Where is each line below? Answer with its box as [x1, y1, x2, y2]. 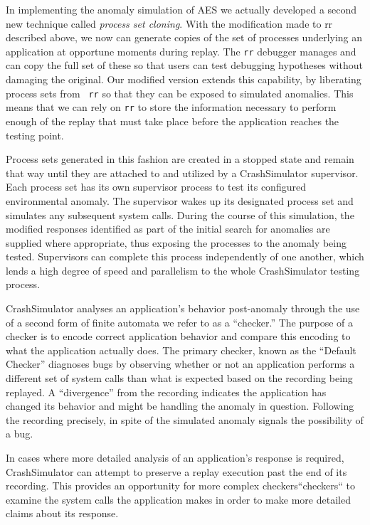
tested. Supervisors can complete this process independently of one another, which [6, 249, 364, 264]
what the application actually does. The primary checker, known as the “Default [6, 342, 356, 357]
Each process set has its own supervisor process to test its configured [6, 179, 306, 194]
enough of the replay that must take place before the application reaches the [6, 113, 339, 128]
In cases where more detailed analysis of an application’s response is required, [6, 450, 344, 465]
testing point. [6, 127, 64, 142]
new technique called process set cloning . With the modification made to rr [6, 16, 333, 31]
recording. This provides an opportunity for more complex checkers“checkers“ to [6, 478, 355, 493]
